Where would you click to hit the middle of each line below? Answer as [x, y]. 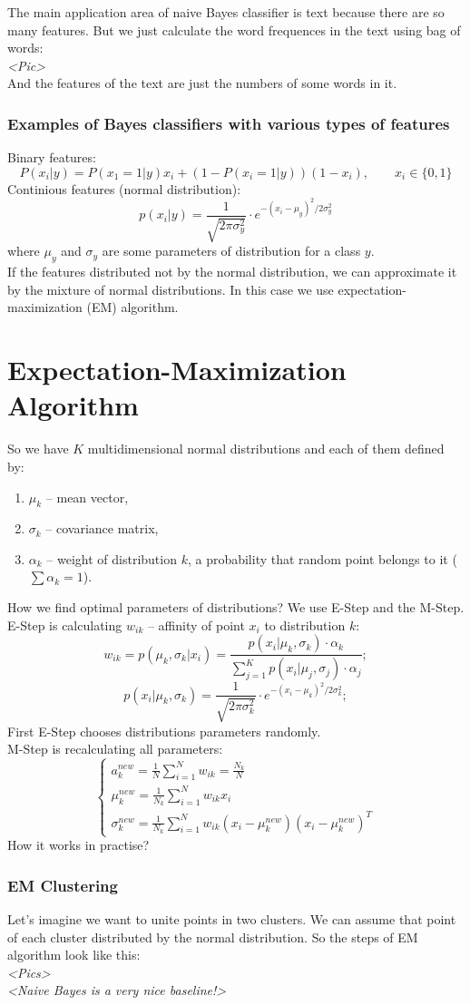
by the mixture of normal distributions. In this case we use [171, 289]
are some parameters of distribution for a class [231, 251]
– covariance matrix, [102, 528]
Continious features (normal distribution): [124, 188]
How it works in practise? [78, 845]
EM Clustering [63, 885]
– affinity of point [196, 624]
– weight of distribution [112, 558]
